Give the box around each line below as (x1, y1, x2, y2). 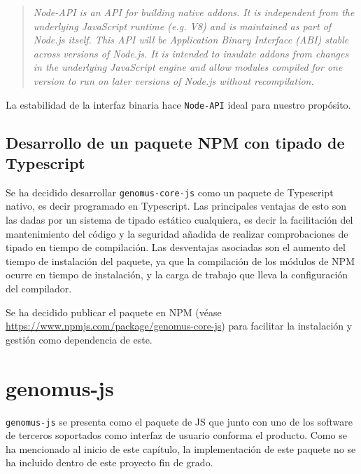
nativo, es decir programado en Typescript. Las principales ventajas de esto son (6, 198, 347, 213)
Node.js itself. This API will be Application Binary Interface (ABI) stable (33, 32, 349, 47)
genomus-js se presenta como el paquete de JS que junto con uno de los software (6, 414, 353, 428)
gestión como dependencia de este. (6, 332, 153, 346)
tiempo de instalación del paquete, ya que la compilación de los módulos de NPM (6, 253, 355, 268)
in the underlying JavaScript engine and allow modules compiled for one (33, 60, 343, 74)
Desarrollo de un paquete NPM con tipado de (6, 131, 345, 153)
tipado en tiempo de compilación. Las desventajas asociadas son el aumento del (6, 240, 346, 255)
